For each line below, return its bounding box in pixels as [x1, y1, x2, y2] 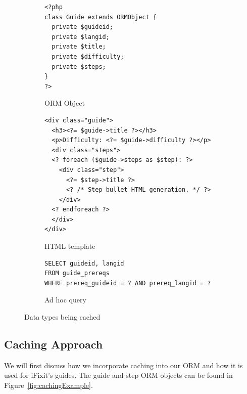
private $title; [52, 43, 106, 51]
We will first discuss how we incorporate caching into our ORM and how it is [4, 360, 243, 370]
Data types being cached [24, 312, 101, 322]
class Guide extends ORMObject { [44, 13, 157, 21]
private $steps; [52, 63, 106, 70]
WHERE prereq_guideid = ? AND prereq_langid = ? [44, 279, 211, 287]
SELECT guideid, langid [44, 259, 124, 267]
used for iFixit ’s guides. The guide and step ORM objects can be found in [4, 370, 233, 380]
